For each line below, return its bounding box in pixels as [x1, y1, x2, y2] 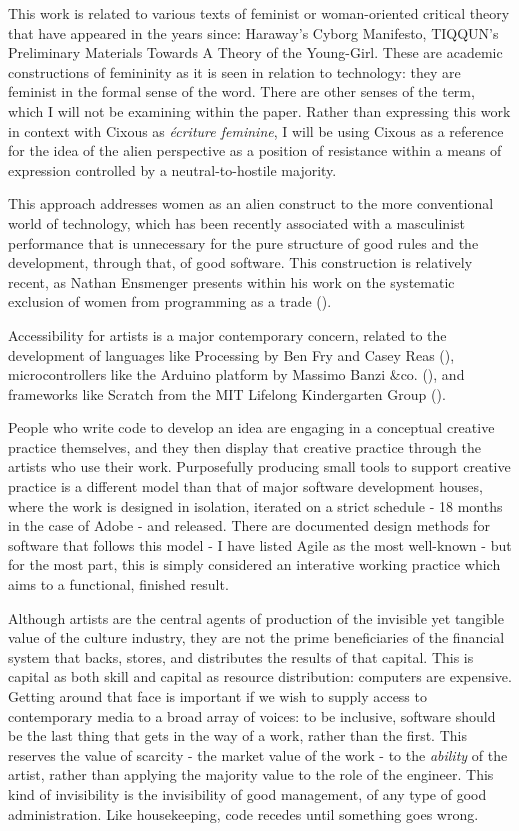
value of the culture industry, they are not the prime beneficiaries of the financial [8, 627, 505, 648]
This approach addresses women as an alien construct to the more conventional [8, 193, 494, 214]
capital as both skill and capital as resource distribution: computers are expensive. [8, 666, 512, 687]
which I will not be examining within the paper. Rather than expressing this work [8, 100, 511, 121]
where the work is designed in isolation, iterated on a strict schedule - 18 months [8, 495, 503, 516]
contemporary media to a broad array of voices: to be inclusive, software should [8, 705, 496, 726]
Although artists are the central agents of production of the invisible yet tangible [8, 607, 504, 628]
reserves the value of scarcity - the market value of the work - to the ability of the [8, 744, 508, 765]
